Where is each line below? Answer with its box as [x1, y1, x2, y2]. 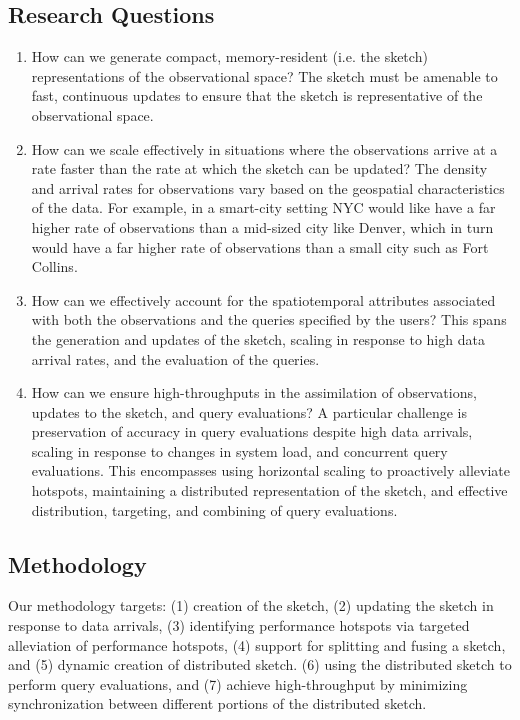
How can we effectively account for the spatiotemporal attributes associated [31, 289, 496, 310]
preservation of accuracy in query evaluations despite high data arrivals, [31, 421, 473, 442]
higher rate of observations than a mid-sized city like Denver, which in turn [31, 216, 494, 237]
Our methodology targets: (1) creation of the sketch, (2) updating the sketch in [8, 595, 494, 616]
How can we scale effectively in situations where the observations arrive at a [31, 138, 498, 159]
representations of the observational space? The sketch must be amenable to [31, 65, 498, 86]
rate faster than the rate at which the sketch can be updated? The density [31, 158, 488, 179]
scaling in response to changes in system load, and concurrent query [31, 440, 448, 461]
